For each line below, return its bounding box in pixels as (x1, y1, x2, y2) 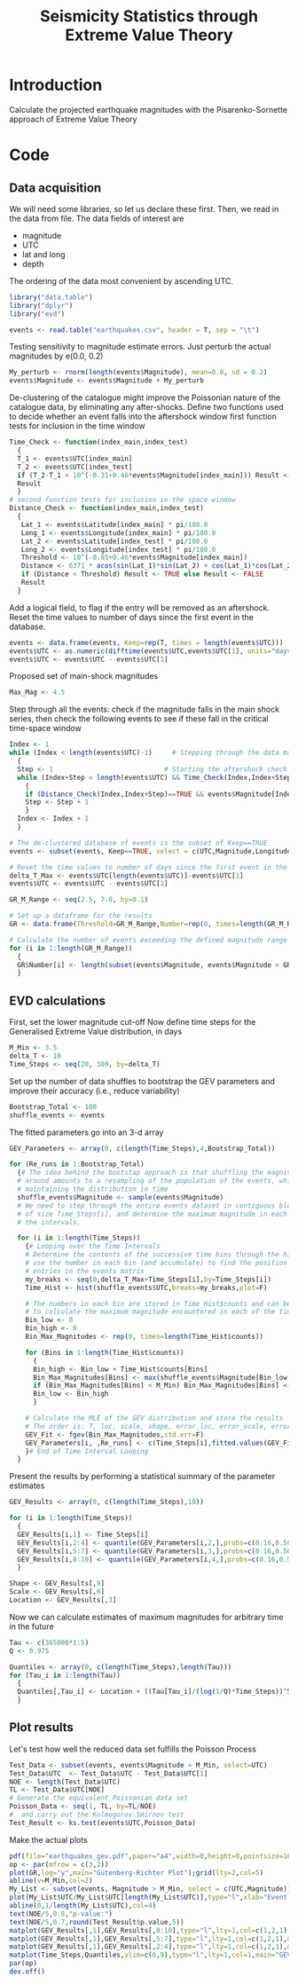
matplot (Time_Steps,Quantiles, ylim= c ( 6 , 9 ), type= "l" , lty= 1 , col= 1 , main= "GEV (9, 1950, 292, 1960)
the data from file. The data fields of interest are (9, 213, 184, 224)
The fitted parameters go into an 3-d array (9, 1127, 164, 1138)
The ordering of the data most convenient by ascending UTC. (9, 275, 233, 286)
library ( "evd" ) (9, 309, 66, 319)
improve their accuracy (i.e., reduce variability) (9, 1085, 180, 1096)
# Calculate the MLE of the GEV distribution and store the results (25, 1413, 284, 1422)
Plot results (9, 1720, 74, 1736)
